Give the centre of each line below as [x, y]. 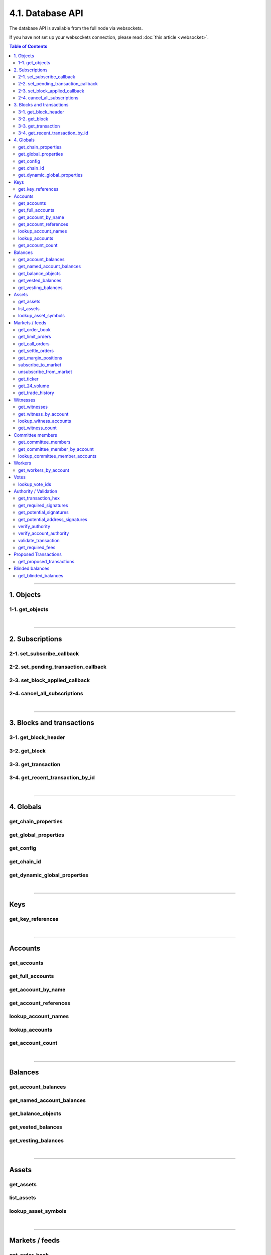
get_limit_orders [35, 337]
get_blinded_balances [41, 575]
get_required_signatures [43, 505]
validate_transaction [39, 540]
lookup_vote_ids [35, 484]
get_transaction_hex [39, 498]
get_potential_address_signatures [53, 519]
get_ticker [28, 379]
